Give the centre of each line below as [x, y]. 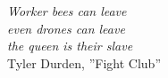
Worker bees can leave [67, 11]
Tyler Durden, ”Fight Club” [84, 62]
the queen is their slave [70, 46]
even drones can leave [66, 28]
